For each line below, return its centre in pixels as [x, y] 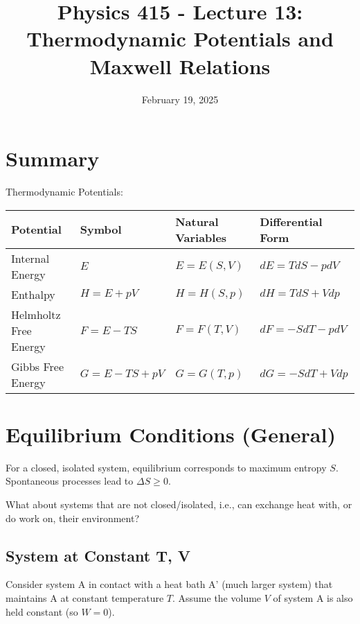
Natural [197, 221]
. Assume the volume [217, 597]
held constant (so [42, 611]
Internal [30, 258]
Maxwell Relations [180, 66]
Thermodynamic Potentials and [180, 38]
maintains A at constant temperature [85, 597]
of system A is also [313, 597]
